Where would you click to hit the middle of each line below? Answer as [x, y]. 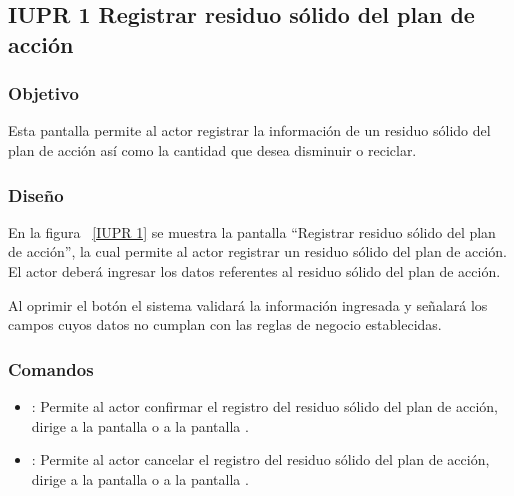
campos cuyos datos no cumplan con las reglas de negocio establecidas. [225, 324]
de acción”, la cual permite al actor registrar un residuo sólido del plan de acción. [258, 251]
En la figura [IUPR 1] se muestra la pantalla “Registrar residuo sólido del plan [252, 231]
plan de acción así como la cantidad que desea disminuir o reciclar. [212, 149]
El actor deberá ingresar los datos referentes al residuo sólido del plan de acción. [254, 270]
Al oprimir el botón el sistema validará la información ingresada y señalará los [248, 304]
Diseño [36, 194]
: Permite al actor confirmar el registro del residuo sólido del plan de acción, [264, 405]
